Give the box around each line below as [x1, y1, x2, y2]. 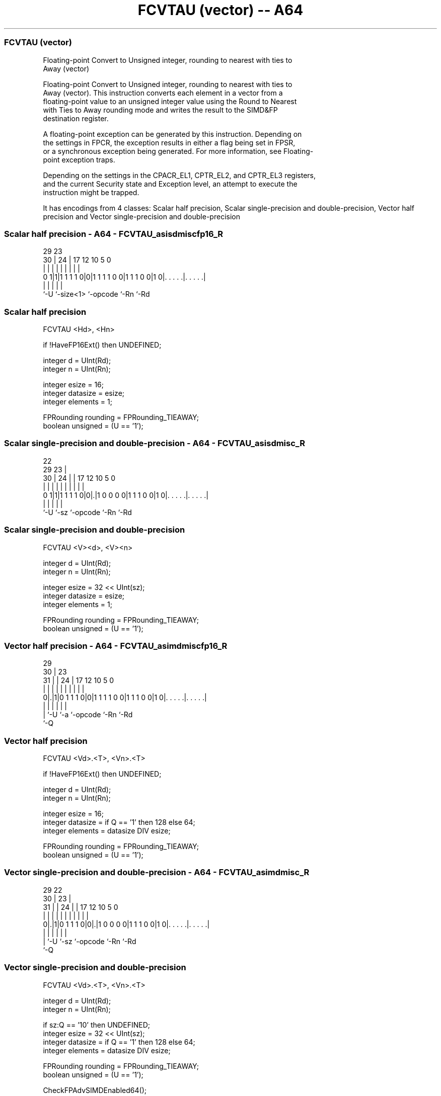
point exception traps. [43, 155, 115, 164]
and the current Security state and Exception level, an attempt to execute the [43, 179, 298, 188]
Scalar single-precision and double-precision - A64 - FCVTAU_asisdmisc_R [4, 438, 305, 449]
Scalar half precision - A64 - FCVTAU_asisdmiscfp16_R [4, 228, 224, 239]
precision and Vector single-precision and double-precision [43, 212, 240, 221]
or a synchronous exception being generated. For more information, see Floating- [43, 146, 314, 155]
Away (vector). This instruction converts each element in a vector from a [43, 88, 283, 97]
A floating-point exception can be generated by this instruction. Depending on [43, 129, 302, 138]
